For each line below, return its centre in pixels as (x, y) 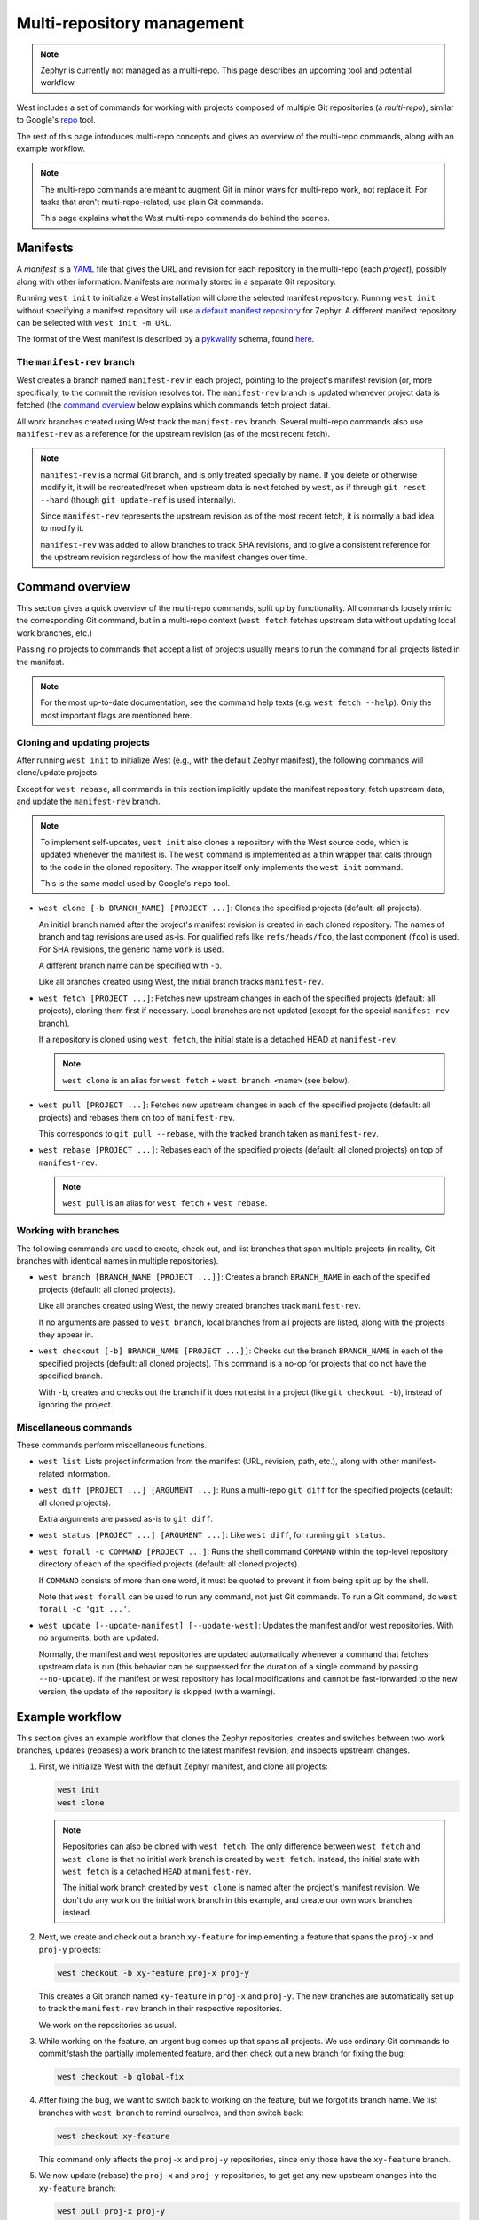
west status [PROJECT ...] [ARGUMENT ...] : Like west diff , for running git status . (212, 1535)
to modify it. (62, 528)
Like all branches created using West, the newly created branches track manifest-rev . (200, 1306)
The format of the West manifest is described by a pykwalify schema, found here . (165, 339)
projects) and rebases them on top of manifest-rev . (137, 1117)
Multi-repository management (130, 23)
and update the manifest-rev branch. (88, 801)
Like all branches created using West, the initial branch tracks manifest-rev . (181, 982)
